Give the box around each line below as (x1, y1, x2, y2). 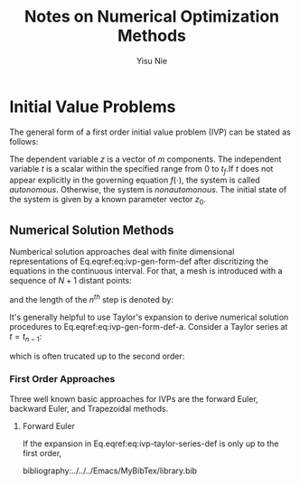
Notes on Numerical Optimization (23, 6, 280, 27)
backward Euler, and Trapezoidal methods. (9, 403, 169, 414)
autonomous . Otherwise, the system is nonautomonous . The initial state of (9, 184, 287, 195)
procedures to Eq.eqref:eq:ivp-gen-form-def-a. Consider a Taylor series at (9, 321, 288, 331)
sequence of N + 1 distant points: (9, 275, 133, 286)
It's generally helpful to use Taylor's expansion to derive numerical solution (9, 312, 289, 322)
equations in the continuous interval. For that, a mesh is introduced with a (9, 266, 283, 276)
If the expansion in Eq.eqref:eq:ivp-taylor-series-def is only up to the (22, 438, 279, 449)
